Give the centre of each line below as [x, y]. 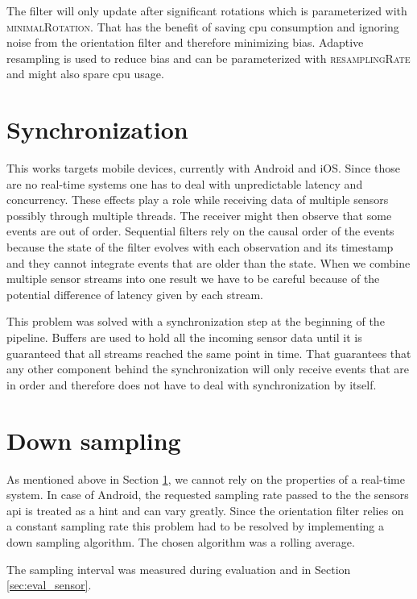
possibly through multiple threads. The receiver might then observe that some [199, 215]
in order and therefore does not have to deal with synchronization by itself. [192, 384]
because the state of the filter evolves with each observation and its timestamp [200, 247]
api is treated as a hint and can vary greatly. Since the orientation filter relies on [205, 510]
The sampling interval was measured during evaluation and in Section [179, 569]
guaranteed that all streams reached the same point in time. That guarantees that [209, 353]
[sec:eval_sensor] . [49, 585]
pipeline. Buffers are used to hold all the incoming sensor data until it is [184, 337]
